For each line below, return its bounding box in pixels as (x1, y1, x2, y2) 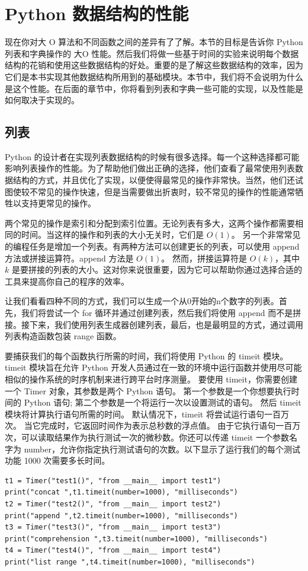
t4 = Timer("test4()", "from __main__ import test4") (5, 546, 222, 555)
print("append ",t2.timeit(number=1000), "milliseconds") (5, 511, 238, 520)
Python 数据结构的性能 (5, 1, 189, 25)
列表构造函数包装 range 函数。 (5, 330, 121, 342)
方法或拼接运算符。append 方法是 (5, 251, 134, 264)
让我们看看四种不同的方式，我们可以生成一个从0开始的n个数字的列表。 (5, 295, 279, 307)
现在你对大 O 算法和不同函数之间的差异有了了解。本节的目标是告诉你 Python (5, 36, 303, 48)
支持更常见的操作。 (21, 197, 96, 209)
